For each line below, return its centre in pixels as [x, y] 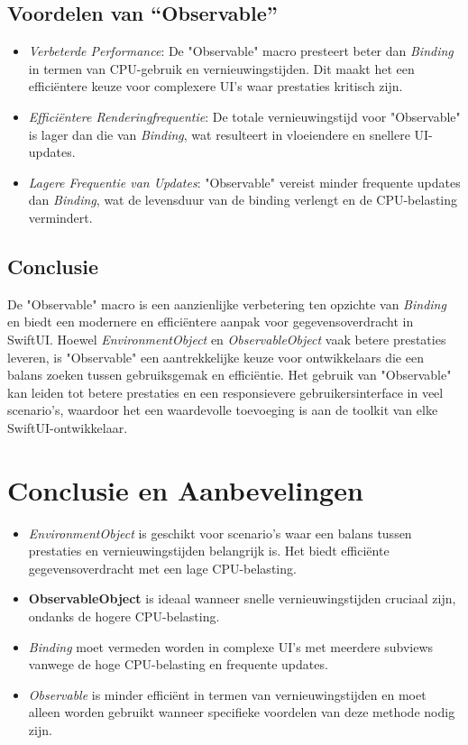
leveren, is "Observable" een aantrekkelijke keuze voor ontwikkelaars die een [216, 357]
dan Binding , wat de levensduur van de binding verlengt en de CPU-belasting [243, 200]
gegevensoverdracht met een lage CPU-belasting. [162, 568]
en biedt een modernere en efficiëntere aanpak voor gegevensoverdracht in [211, 322]
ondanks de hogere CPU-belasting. [124, 616]
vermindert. [60, 217]
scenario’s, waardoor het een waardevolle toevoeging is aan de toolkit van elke [223, 410]
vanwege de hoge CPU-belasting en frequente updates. [178, 664]
